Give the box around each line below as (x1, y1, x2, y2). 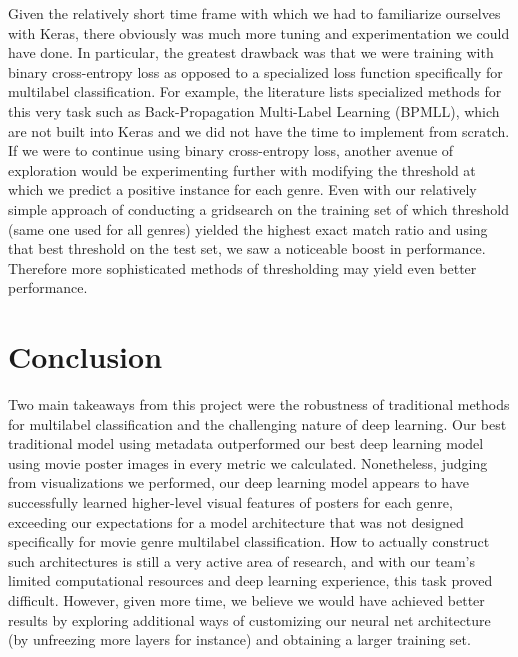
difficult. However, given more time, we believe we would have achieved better (8, 589, 485, 610)
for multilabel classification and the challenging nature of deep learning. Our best (8, 413, 507, 434)
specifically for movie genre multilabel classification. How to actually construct (8, 531, 490, 552)
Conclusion (8, 336, 163, 377)
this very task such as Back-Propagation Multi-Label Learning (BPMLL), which (8, 100, 500, 121)
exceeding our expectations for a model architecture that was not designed (8, 511, 464, 532)
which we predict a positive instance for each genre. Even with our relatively (8, 179, 477, 200)
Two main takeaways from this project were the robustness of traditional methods (8, 394, 510, 415)
